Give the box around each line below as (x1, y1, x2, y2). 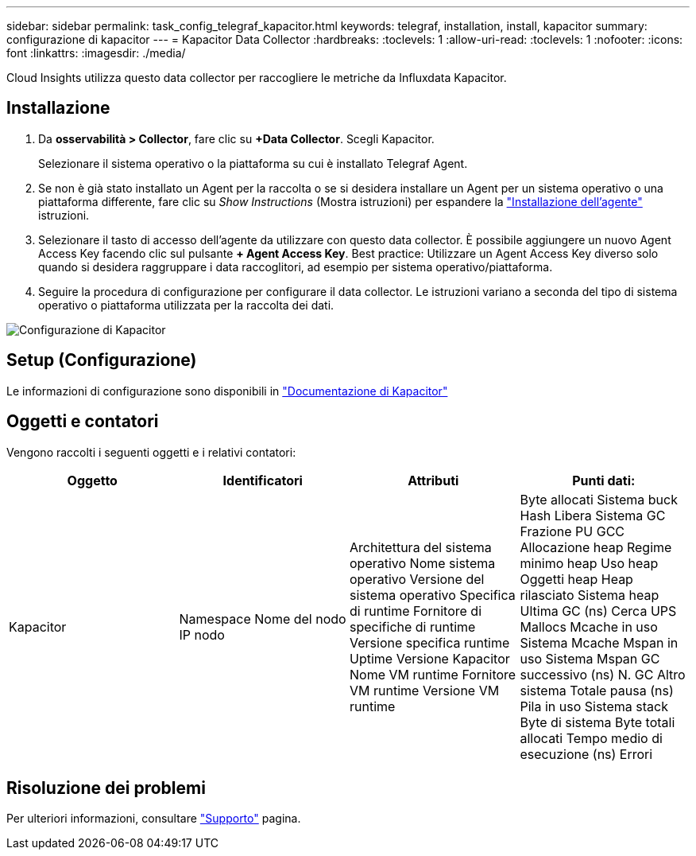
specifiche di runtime (350, 618, 476, 635)
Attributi (408, 472, 459, 488)
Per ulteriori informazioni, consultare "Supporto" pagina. (6, 811, 301, 826)
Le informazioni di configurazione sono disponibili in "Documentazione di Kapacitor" (6, 383, 448, 398)
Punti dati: (572, 472, 636, 488)
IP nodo (179, 626, 225, 643)
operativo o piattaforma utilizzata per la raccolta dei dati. (38, 298, 334, 312)
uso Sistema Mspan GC (520, 650, 660, 667)
